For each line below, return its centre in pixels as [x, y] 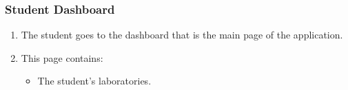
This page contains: [62, 57]
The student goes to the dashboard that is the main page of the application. [182, 35]
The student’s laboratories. [94, 81]
